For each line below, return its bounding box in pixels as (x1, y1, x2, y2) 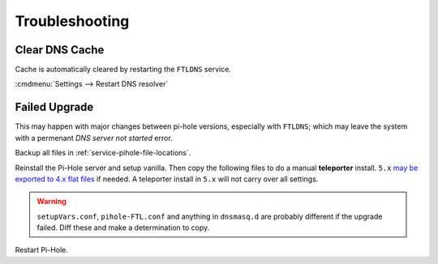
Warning (36, 197, 67, 207)
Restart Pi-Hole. (15, 245, 69, 255)
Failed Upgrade (15, 100, 94, 114)
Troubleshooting (15, 12, 130, 30)
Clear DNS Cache (15, 43, 105, 57)
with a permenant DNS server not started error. (15, 133, 174, 143)
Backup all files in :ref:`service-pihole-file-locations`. (15, 148, 191, 158)
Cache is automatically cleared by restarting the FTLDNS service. (15, 65, 231, 75)
